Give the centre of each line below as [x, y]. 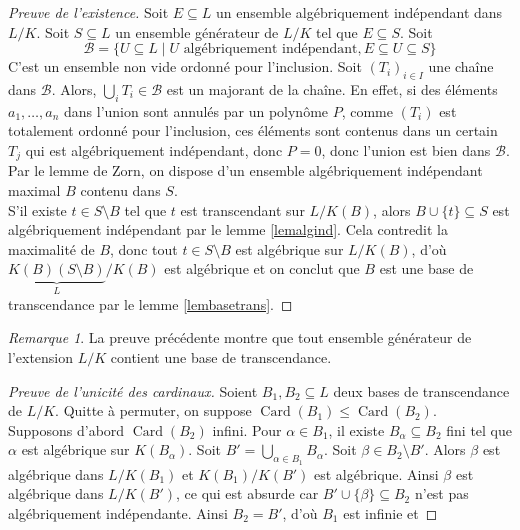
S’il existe [37, 209]
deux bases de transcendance [421, 390]
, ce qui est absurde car [247, 493]
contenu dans [120, 190]
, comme [367, 110]
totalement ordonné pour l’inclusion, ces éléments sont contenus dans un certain [253, 130]
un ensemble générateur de [197, 31]
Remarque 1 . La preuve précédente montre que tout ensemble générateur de [240, 337]
